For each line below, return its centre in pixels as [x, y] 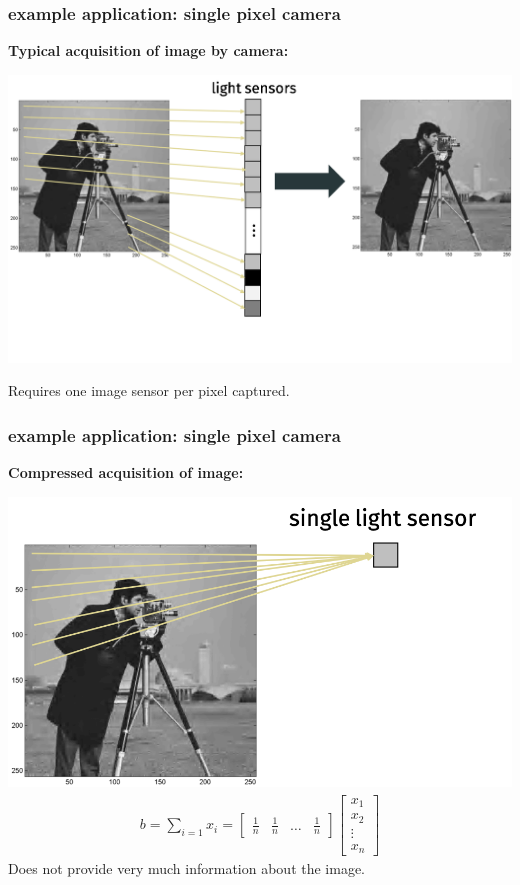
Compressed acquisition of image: [126, 471]
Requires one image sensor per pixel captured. [149, 390]
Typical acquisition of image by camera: [148, 50]
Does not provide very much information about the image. [187, 868]
